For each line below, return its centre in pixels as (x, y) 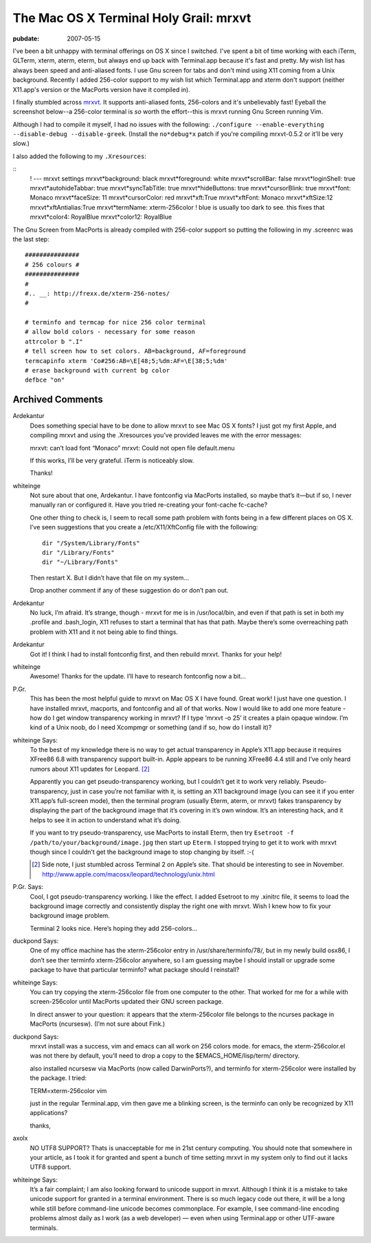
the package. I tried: (58, 1078)
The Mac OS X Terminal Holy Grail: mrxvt (132, 18)
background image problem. (70, 916)
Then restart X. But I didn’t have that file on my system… (109, 577)
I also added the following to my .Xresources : (80, 156)
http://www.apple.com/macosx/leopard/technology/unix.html (129, 874)
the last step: (31, 239)
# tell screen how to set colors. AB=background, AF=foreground (136, 351)
